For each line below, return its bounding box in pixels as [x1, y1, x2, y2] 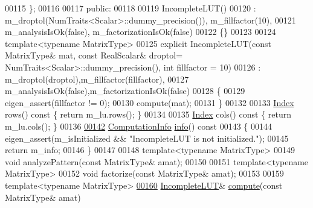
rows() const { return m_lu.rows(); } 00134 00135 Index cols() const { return [5, 108, 291, 121]
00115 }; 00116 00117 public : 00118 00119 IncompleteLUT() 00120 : [5, 2, 256, 14]
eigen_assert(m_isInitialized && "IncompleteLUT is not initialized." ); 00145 [5, 131, 289, 144]
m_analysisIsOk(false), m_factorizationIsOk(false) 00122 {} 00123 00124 [5, 25, 276, 38]
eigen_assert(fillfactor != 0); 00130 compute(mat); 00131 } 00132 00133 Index [5, 96, 294, 109]
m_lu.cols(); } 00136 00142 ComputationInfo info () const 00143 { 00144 [5, 119, 272, 132]
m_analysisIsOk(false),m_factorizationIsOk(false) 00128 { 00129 [5, 84, 245, 97]
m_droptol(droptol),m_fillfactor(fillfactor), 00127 [5, 72, 189, 85]
